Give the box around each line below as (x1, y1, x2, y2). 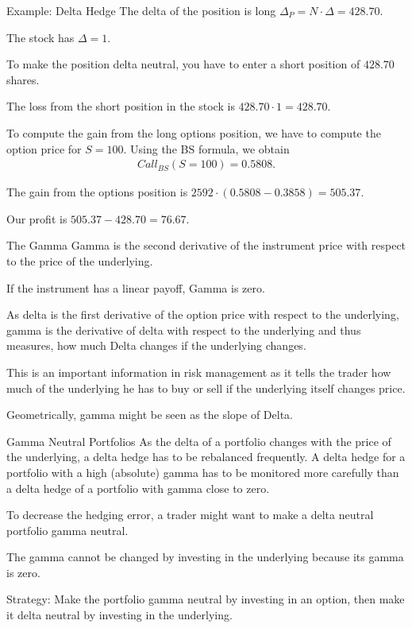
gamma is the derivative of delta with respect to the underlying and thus (6, 321, 361, 338)
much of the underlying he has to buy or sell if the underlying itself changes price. (6, 379, 406, 396)
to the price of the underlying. (6, 252, 153, 269)
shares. (6, 71, 40, 87)
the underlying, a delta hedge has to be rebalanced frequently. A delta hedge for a (6, 448, 406, 465)
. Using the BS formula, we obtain (123, 140, 290, 157)
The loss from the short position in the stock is (6, 98, 235, 114)
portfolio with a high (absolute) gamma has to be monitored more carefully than (6, 463, 399, 480)
